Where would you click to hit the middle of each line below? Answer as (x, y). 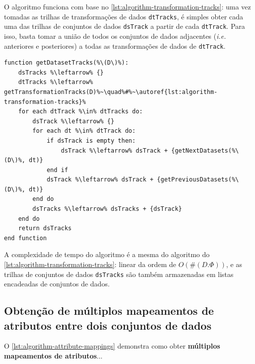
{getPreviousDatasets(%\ (198, 180)
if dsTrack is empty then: (91, 140)
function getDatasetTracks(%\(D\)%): (66, 63)
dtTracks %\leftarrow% (55, 82)
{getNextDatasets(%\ (205, 150)
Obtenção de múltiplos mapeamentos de (109, 311)
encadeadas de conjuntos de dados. (57, 284)
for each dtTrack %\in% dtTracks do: (81, 112)
